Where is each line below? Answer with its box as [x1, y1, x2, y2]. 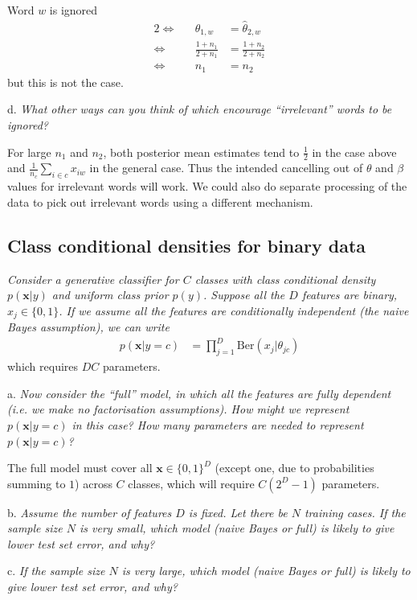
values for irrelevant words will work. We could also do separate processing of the [7, 178, 407, 195]
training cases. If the [304, 503, 406, 520]
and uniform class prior [51, 286, 169, 303]
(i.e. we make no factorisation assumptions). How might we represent [7, 401, 350, 417]
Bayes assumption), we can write [7, 318, 170, 335]
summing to [7, 475, 66, 491]
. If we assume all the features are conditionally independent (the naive [59, 302, 409, 318]
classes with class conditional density [194, 270, 376, 287]
